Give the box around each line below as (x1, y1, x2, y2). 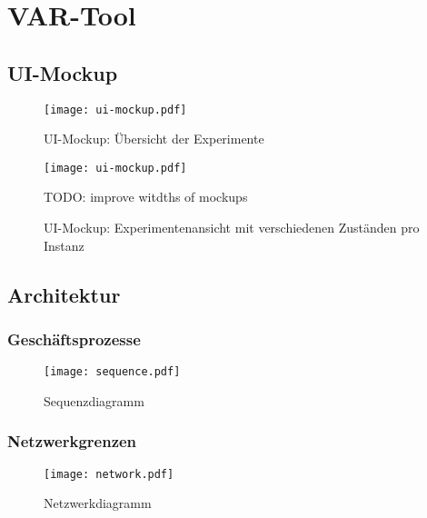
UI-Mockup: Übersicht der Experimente (44, 129, 264, 148)
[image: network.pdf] (44, 467, 174, 481)
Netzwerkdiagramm (44, 493, 152, 513)
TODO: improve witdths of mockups (44, 187, 248, 206)
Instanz (44, 235, 84, 254)
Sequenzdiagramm (44, 391, 144, 410)
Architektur (7, 280, 121, 308)
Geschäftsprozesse (7, 327, 141, 350)
